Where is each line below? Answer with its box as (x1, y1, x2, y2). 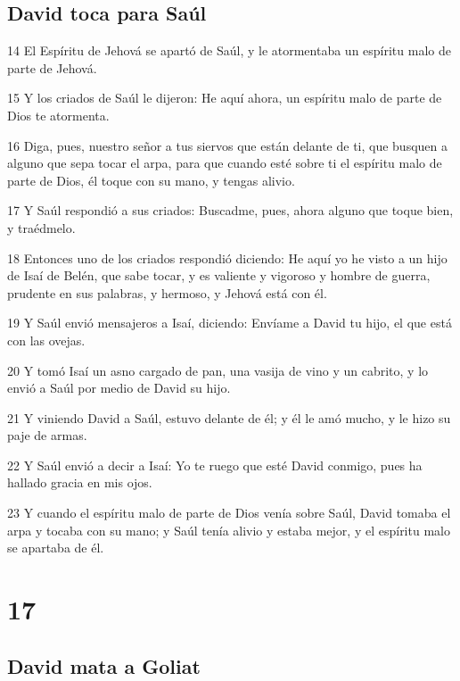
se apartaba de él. (7, 538, 104, 557)
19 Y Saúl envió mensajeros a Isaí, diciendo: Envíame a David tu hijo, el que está (7, 313, 452, 332)
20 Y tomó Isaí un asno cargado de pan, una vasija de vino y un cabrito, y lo (7, 361, 429, 379)
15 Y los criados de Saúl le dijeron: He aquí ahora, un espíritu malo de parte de (7, 88, 442, 107)
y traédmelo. (7, 218, 76, 237)
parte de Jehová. (7, 58, 97, 77)
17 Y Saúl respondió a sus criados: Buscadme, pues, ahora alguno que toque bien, (7, 201, 454, 220)
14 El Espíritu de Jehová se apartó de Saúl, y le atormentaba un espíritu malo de (7, 41, 451, 60)
